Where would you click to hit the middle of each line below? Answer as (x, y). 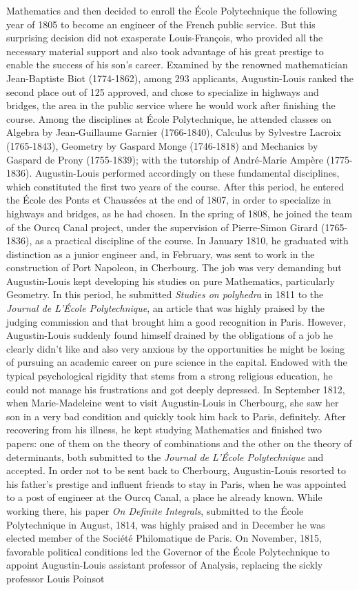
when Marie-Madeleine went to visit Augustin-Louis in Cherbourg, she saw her (173, 403)
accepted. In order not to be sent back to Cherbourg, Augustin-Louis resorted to (176, 470)
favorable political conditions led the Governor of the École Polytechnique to (168, 551)
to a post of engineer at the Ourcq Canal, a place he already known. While (164, 497)
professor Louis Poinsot (55, 578)
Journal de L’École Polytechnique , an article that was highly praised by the (165, 308)
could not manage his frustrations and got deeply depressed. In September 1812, (176, 389)
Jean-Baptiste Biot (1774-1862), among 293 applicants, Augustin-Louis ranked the (180, 78)
